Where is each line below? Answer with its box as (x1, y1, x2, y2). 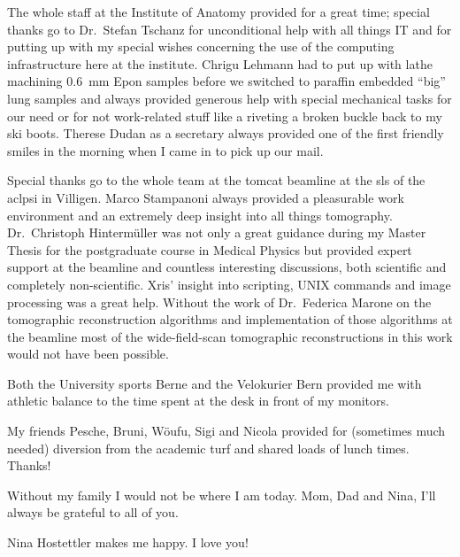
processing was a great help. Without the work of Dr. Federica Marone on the (7, 292, 432, 311)
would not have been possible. (7, 344, 169, 363)
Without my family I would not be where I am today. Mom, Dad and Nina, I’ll (7, 485, 436, 504)
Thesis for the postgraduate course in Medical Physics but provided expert (7, 240, 412, 259)
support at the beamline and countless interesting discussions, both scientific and (7, 258, 447, 276)
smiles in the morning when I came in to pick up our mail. (7, 141, 324, 159)
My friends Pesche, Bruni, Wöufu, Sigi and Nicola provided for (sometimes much (7, 422, 446, 440)
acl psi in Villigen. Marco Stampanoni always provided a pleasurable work (7, 188, 404, 206)
